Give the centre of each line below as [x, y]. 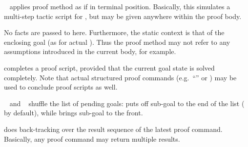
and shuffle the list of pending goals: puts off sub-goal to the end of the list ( [127, 103]
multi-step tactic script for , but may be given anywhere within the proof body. [123, 16]
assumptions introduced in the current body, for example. [90, 51]
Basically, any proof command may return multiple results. [92, 138]
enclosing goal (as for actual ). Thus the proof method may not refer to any [117, 42]
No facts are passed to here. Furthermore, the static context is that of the [114, 32]
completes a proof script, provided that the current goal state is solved [109, 67]
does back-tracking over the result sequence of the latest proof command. [113, 129]
